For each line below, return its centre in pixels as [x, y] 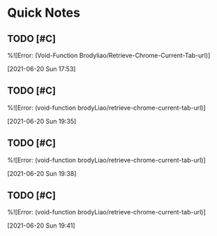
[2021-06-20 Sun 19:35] [42, 121]
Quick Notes [44, 13]
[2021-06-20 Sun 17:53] [42, 69]
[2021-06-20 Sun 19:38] [42, 173]
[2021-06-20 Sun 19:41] [41, 226]
